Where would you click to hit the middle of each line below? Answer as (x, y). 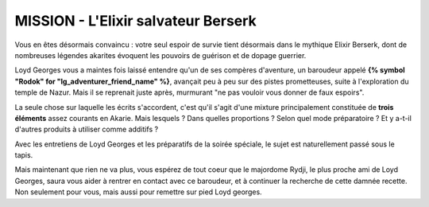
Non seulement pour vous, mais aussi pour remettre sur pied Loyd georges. (138, 192)
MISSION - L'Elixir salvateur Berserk (136, 21)
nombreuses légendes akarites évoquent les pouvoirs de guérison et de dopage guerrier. (160, 55)
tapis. (24, 155)
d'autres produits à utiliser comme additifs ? (87, 129)
